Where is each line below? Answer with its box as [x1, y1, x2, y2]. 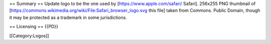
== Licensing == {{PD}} [9, 24, 59, 30]
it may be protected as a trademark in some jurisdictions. [9, 14, 127, 20]
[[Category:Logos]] [9, 33, 50, 39]
